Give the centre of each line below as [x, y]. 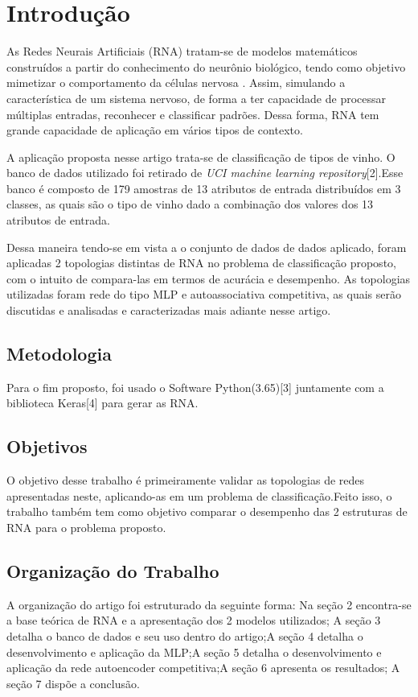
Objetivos [47, 446]
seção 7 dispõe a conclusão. [73, 683]
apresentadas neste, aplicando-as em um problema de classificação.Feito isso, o [199, 495]
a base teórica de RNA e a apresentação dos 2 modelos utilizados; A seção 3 [194, 620]
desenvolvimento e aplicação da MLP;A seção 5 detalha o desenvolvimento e [194, 652]
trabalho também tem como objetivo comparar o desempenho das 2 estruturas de [207, 511]
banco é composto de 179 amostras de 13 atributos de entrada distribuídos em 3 [204, 188]
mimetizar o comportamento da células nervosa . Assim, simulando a [176, 82]
